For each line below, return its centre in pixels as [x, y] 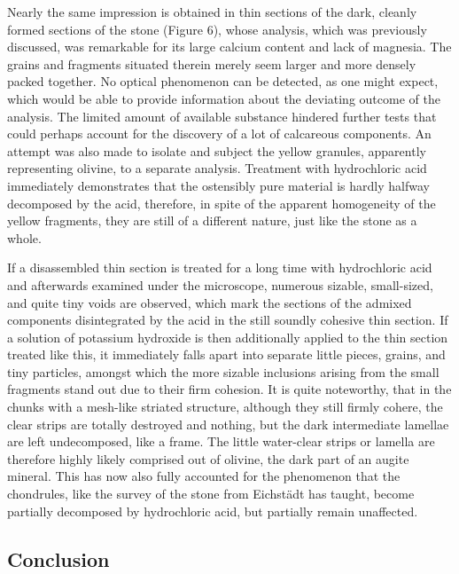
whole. [24, 237]
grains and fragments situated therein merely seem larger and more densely [212, 63]
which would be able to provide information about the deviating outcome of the [224, 98]
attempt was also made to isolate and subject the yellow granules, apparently [217, 150]
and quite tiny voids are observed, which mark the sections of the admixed [210, 302]
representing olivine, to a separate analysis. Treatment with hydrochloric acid [217, 168]
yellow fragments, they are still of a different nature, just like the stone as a [212, 220]
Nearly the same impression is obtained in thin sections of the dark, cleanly [212, 12]
